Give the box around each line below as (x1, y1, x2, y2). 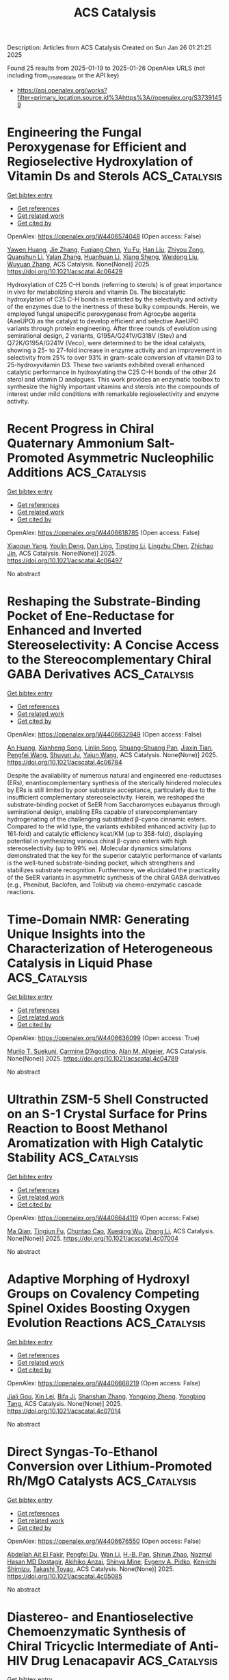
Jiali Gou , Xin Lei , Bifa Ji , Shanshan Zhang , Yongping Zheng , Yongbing (7, 1392, 206, 1400)
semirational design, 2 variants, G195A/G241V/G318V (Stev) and (7, 331, 187, 340)
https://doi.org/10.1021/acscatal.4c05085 (7, 1572, 122, 1580)
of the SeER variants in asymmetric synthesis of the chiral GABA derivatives (7, 873, 221, 881)
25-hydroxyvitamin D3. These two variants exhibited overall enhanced (7, 360, 205, 369)
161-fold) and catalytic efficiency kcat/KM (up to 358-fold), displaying (7, 829, 203, 837)
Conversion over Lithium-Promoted (7, 1458, 213, 1474)
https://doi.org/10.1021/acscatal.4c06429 (7, 267, 123, 275)
